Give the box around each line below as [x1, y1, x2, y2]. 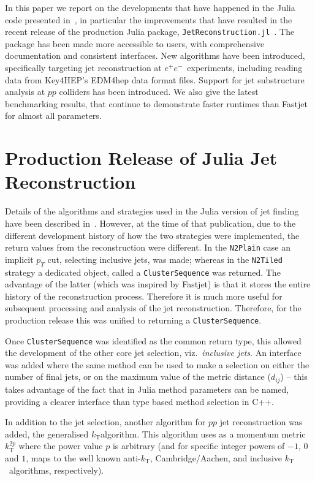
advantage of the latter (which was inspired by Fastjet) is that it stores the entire [5, 278, 311, 290]
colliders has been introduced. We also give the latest [59, 85, 259, 98]
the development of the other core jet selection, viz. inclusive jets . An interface [5, 346, 302, 359]
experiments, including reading [187, 61, 303, 74]
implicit [5, 252, 34, 265]
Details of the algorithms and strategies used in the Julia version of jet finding [5, 205, 299, 218]
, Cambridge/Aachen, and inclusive [150, 451, 283, 464]
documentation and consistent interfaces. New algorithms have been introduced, [5, 49, 305, 62]
